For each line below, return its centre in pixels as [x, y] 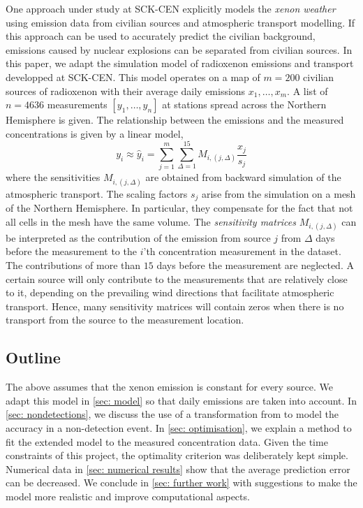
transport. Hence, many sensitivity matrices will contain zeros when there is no [175, 306]
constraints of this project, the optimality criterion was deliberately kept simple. [177, 455]
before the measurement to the [71, 251]
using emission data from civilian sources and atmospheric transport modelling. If [180, 22]
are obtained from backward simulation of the [243, 177]
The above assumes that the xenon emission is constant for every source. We [169, 387]
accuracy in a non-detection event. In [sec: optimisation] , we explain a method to [179, 428]
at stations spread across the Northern [244, 104]
